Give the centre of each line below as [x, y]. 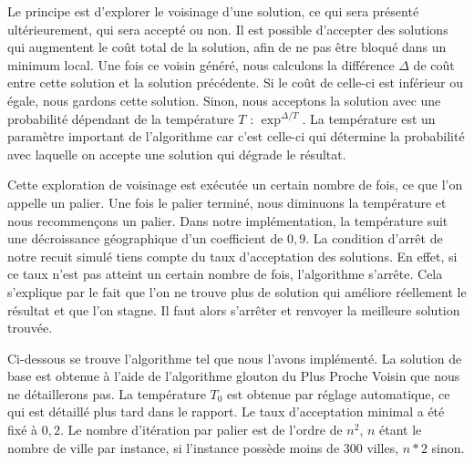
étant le [401, 430]
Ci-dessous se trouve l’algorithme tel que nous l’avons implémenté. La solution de [235, 358]
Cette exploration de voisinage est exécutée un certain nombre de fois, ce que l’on [235, 185]
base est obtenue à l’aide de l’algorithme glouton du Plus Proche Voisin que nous [234, 376]
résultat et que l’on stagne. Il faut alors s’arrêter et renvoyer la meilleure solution [234, 309]
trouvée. [30, 328]
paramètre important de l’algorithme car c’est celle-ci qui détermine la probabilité [236, 136]
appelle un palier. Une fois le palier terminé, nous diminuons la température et [227, 202]
